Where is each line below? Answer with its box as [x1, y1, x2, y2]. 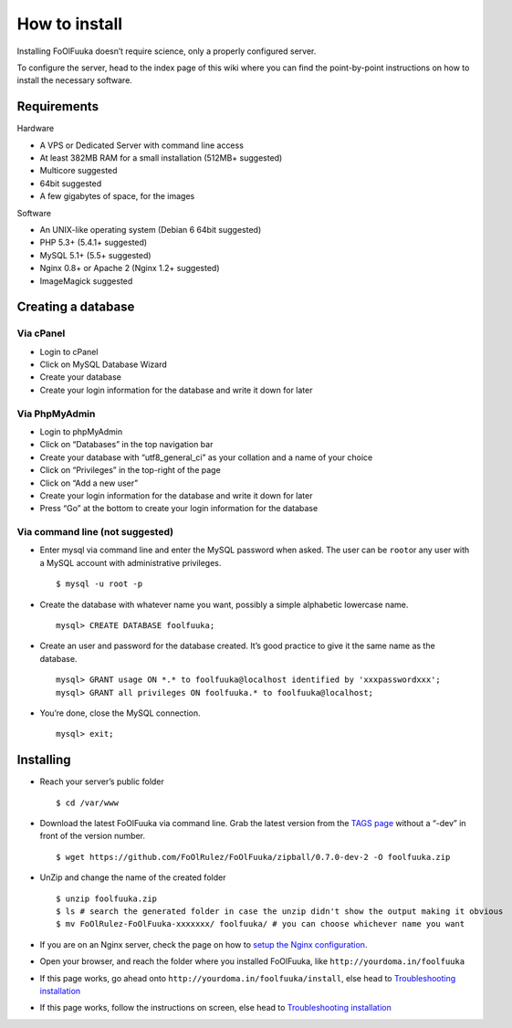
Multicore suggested [39, 165, 118, 176]
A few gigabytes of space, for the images [39, 191, 195, 202]
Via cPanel [16, 327, 66, 340]
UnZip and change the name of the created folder [39, 872, 226, 883]
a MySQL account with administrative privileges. [39, 557, 222, 568]
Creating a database [16, 299, 135, 315]
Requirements [16, 99, 99, 114]
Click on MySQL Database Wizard [39, 359, 168, 370]
